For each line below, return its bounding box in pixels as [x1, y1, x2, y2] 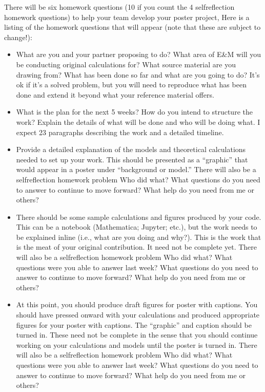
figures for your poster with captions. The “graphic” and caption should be [16, 319, 252, 330]
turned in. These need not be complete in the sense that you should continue [16, 329, 258, 340]
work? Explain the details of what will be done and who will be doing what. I [16, 116, 260, 127]
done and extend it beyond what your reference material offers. [16, 89, 214, 100]
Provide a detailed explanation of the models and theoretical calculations [16, 144, 246, 155]
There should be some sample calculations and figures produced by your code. [16, 211, 261, 222]
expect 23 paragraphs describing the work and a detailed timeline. [16, 126, 224, 137]
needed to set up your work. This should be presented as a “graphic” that [16, 154, 248, 164]
